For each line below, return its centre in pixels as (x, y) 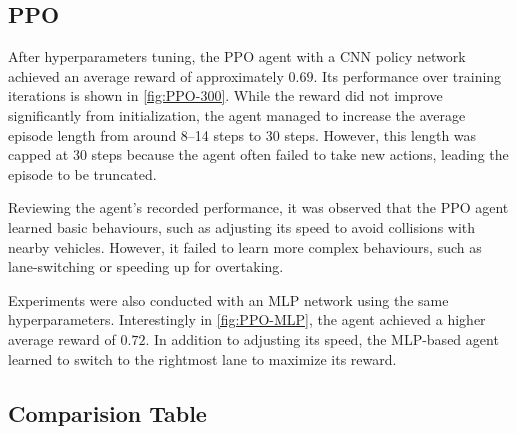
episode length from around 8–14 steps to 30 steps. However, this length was (242, 134)
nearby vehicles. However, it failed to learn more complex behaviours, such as (245, 246)
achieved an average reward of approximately (146, 75)
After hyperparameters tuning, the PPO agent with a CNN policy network (237, 56)
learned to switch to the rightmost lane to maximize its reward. (202, 358)
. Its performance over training (407, 75)
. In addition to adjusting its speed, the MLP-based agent (322, 338)
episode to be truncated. (82, 173)
